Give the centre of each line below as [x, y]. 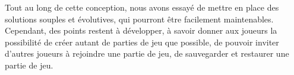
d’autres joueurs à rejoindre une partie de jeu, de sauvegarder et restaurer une [147, 53]
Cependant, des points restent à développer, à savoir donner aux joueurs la [141, 30]
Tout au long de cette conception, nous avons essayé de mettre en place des [142, 7]
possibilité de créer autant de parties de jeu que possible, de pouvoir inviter [142, 42]
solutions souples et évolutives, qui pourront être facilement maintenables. [139, 19]
